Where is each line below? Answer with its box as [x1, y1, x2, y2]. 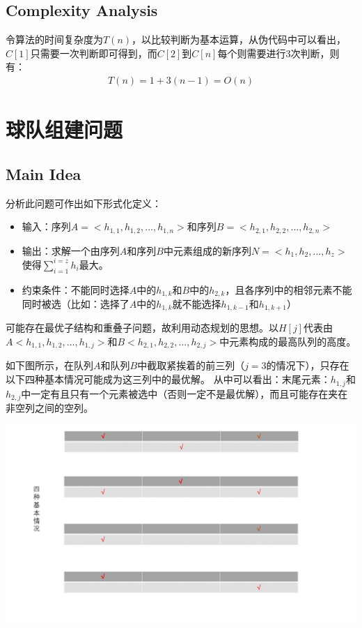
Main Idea [6, 163, 81, 184]
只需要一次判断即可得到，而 [30, 45, 157, 60]
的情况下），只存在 [266, 358, 349, 373]
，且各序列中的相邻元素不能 [225, 282, 352, 297]
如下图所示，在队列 [6, 358, 93, 373]
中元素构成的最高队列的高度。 [219, 334, 356, 349]
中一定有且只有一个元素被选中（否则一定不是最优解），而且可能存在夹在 [21, 386, 348, 401]
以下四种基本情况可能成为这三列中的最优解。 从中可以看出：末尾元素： [6, 372, 331, 387]
